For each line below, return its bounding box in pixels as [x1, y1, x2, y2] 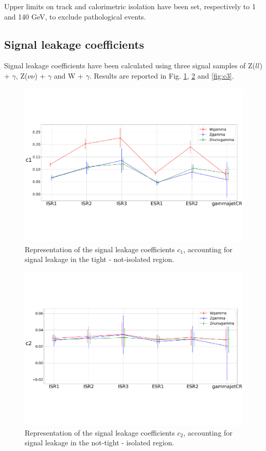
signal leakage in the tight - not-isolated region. [25, 254, 174, 265]
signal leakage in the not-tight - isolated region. [25, 437, 174, 448]
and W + [54, 70, 84, 81]
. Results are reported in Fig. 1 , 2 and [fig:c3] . [89, 70, 234, 81]
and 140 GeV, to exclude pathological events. [4, 11, 146, 22]
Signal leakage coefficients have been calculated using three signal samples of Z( [4, 60, 256, 71]
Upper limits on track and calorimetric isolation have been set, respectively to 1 [4, 1, 256, 11]
